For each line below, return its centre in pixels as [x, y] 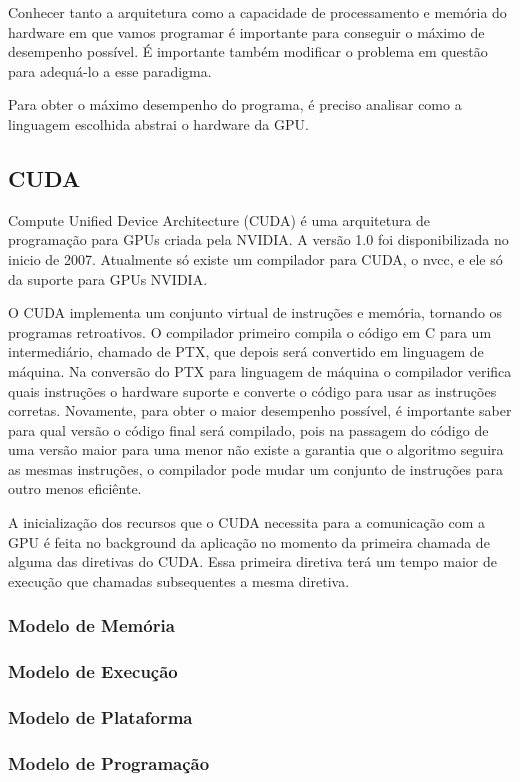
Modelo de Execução [93, 671]
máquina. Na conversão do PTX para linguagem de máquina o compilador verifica [260, 370]
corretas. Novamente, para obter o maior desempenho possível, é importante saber [260, 410]
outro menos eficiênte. [75, 488]
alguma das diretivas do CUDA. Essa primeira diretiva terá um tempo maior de [252, 561]
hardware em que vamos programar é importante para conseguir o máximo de [246, 31]
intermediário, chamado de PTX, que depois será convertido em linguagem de [246, 351]
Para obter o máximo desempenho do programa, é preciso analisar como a [235, 104]
